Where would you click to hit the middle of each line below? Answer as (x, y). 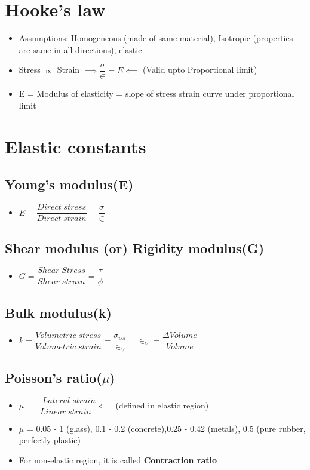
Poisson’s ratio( (53, 377)
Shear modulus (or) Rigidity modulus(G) (135, 248)
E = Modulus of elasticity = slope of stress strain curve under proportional (156, 93)
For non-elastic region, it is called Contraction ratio (118, 460)
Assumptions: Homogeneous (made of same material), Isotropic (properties (156, 38)
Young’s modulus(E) (69, 184)
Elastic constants (76, 146)
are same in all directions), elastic (80, 49)
